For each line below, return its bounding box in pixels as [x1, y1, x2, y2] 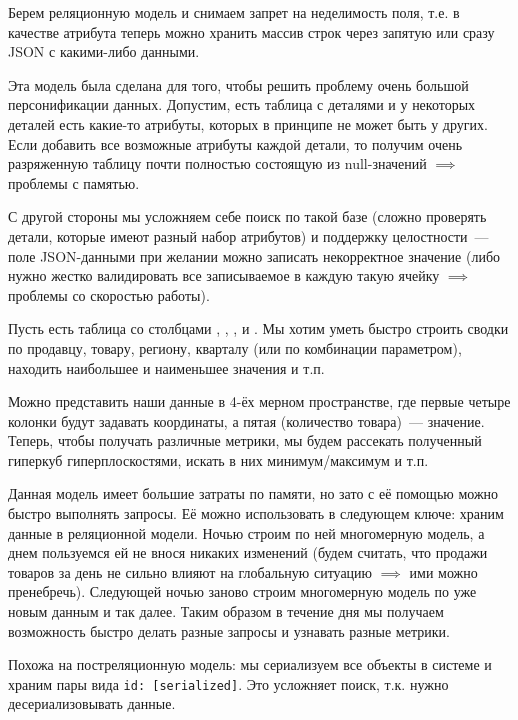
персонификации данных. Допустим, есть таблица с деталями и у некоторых [8, 94, 476, 115]
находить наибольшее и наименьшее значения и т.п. [8, 357, 325, 378]
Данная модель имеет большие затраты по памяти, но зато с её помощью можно [8, 483, 499, 504]
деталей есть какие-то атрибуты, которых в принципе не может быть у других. [8, 113, 488, 134]
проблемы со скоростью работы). [8, 284, 210, 305]
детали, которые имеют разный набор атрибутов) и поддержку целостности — [8, 225, 489, 246]
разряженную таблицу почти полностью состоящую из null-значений [8, 153, 427, 174]
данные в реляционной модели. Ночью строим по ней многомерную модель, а [8, 522, 485, 543]
